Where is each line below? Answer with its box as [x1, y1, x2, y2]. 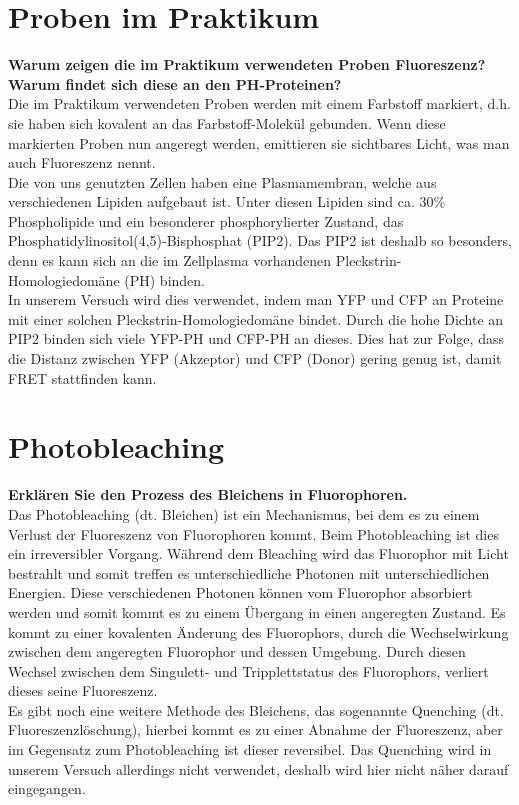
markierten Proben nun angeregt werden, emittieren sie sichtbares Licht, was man [8, 132, 510, 153]
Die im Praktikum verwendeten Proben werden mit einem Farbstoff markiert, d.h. [8, 93, 511, 114]
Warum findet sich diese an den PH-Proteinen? [8, 73, 342, 94]
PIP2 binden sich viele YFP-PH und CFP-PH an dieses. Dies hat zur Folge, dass [8, 328, 504, 349]
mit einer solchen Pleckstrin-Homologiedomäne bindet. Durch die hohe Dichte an [8, 308, 504, 329]
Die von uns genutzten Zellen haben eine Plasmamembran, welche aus [8, 171, 437, 192]
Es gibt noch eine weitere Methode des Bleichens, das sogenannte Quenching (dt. [8, 699, 504, 720]
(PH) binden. [124, 269, 205, 290]
